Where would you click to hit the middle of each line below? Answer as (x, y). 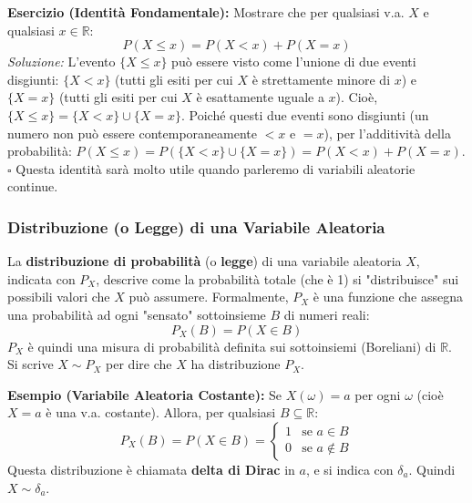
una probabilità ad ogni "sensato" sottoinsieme (137, 314)
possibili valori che (59, 297)
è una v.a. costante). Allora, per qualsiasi (161, 412)
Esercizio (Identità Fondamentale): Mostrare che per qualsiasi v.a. (206, 12)
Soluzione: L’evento (62, 62)
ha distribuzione (236, 364)
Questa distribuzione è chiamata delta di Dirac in (151, 469)
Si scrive (31, 364)
